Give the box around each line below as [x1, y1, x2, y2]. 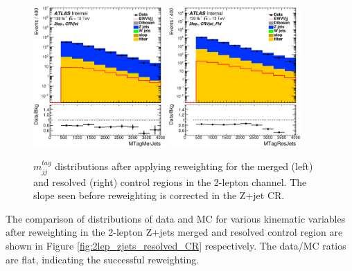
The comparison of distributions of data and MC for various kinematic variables [6, 211, 346, 225]
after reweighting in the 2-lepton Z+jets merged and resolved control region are [6, 225, 343, 239]
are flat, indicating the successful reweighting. [6, 252, 200, 266]
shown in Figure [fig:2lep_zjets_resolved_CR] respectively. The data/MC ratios [6, 238, 346, 252]
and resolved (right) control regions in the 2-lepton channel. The [33, 174, 307, 189]
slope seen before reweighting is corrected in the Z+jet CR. [33, 188, 285, 203]
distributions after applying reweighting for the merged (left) [55, 159, 313, 174]
